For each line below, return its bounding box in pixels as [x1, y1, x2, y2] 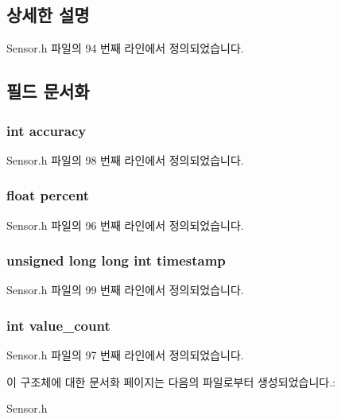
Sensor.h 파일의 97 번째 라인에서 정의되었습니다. [6, 347, 244, 363]
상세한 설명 [6, 2, 90, 27]
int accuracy [6, 120, 87, 140]
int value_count [6, 315, 110, 335]
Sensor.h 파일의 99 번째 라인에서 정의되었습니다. [6, 281, 244, 298]
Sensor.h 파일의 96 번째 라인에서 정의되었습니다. [6, 216, 244, 233]
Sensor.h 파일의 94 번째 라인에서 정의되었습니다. [6, 40, 244, 56]
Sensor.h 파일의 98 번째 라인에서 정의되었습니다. [6, 151, 244, 168]
